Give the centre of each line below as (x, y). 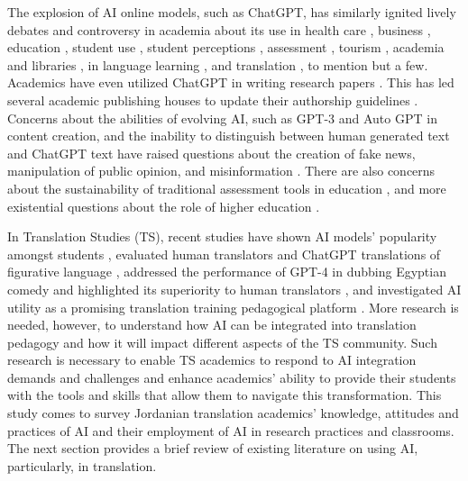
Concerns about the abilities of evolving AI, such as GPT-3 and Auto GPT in (222, 118)
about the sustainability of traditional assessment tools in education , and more (227, 188)
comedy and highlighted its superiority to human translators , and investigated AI (234, 289)
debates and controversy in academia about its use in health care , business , (219, 29)
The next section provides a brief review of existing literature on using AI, (213, 448)
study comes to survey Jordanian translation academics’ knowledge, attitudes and (233, 413)
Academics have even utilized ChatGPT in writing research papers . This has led (231, 82)
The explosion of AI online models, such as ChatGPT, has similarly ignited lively (232, 12)
